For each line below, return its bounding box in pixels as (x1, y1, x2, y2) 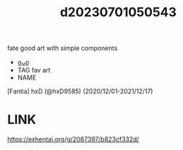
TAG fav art (17, 66, 51, 75)
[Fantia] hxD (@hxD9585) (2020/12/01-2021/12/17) (7, 87, 153, 96)
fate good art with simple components (7, 44, 118, 53)
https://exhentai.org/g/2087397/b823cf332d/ (7, 135, 139, 144)
